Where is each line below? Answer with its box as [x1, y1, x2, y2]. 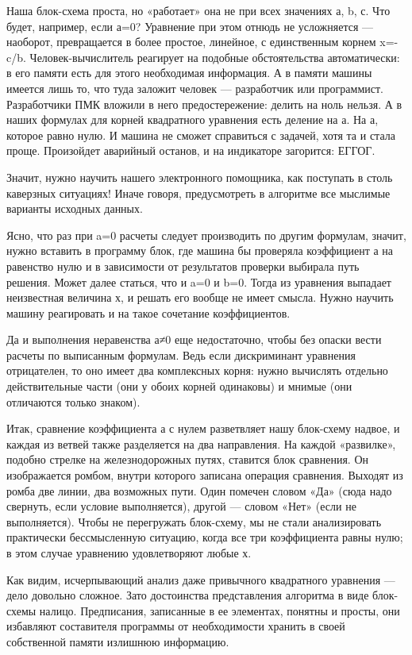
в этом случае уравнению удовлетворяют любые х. [6, 545, 252, 561]
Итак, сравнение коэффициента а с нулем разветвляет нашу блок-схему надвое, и [6, 420, 400, 437]
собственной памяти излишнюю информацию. [6, 633, 229, 649]
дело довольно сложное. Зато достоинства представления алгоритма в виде [6, 587, 369, 603]
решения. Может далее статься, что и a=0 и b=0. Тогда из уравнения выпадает [6, 273, 391, 290]
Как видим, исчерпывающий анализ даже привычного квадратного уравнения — [6, 571, 395, 588]
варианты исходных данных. [6, 200, 143, 217]
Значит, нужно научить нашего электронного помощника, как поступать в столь [6, 168, 393, 185]
